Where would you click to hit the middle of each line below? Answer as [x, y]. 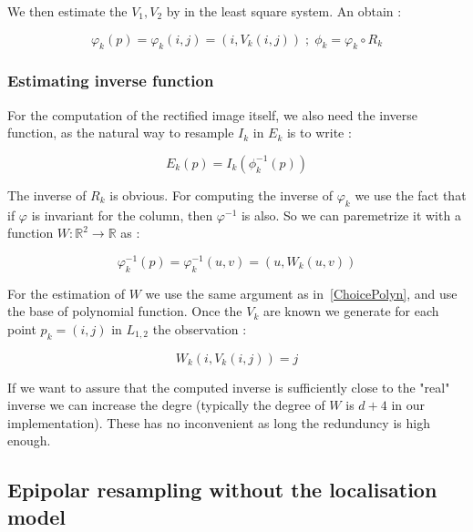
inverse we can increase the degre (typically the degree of [166, 405]
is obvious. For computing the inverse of [221, 194]
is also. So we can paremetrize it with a [351, 215]
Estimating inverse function [111, 81]
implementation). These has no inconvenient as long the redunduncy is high [219, 422]
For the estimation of [67, 293]
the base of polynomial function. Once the [125, 311]
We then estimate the [67, 11]
